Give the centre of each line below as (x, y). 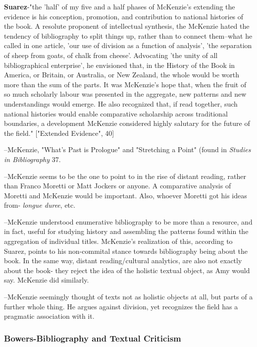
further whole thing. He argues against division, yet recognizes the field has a (121, 306)
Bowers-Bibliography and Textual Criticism (93, 338)
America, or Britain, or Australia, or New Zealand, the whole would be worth (122, 75)
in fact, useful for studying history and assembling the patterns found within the (126, 231)
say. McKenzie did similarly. (47, 280)
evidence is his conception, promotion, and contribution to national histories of (124, 16)
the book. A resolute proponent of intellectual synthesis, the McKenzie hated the (127, 26)
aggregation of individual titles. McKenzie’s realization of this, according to (118, 241)
